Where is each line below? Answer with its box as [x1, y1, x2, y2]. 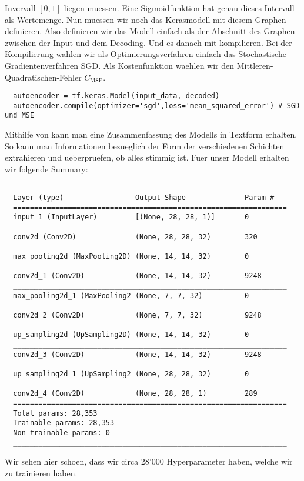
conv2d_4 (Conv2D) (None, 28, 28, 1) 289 [13, 389, 258, 398]
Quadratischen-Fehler [5, 71, 82, 83]
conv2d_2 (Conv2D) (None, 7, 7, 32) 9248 [13, 311, 262, 320]
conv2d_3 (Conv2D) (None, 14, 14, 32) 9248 [13, 350, 262, 359]
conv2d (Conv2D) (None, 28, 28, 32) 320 [13, 232, 258, 241]
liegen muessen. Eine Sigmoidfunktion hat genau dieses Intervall [64, 2, 295, 14]
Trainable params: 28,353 [13, 419, 115, 427]
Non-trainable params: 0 [13, 428, 110, 437]
